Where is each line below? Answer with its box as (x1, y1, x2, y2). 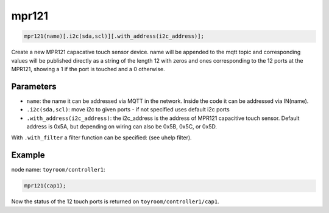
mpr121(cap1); (24, 183, 66, 189)
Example (11, 150, 45, 161)
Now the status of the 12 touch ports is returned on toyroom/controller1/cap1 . (11, 198, 219, 205)
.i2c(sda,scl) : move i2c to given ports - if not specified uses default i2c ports (26, 106, 230, 113)
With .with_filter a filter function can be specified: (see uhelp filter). (11, 134, 192, 141)
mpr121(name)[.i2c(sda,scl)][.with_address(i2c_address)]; (24, 33, 204, 40)
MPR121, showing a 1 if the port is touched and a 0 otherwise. (11, 65, 166, 72)
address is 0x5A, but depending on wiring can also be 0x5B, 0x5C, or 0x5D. (26, 122, 218, 130)
